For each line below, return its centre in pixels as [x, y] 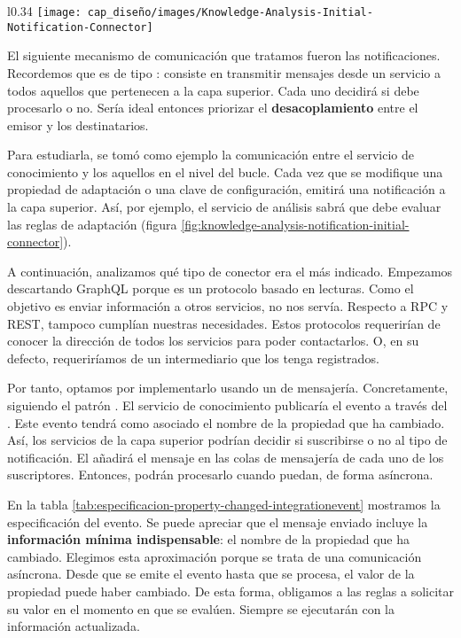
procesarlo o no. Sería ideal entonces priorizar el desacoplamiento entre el [213, 108]
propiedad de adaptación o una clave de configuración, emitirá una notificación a [227, 189]
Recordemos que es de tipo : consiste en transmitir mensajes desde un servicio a [224, 72]
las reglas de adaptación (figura [92, 224]
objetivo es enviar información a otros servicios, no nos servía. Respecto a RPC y [228, 306]
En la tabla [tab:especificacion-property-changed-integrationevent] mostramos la [224, 504]
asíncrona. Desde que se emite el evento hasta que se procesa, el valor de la [211, 574]
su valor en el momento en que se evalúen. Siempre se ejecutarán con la [201, 608]
